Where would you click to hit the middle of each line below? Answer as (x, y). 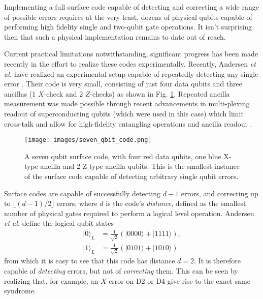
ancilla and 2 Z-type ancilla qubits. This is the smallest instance (140, 166)
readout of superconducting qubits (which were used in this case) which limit (124, 113)
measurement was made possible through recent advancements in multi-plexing (127, 103)
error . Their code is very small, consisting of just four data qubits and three (123, 84)
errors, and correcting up (220, 193)
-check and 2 (63, 93)
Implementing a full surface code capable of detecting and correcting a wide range (131, 7)
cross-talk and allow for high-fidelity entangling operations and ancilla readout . (128, 123)
